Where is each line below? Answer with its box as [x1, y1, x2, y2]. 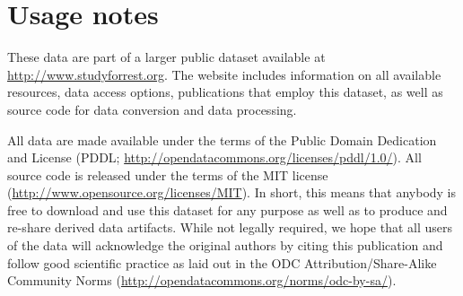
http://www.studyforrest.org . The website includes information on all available [7, 65, 441, 83]
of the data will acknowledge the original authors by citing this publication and [7, 236, 443, 255]
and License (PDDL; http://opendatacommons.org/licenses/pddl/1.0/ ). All [7, 148, 422, 167]
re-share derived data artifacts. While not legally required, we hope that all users [7, 218, 453, 237]
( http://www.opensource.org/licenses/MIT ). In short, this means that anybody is [7, 183, 457, 202]
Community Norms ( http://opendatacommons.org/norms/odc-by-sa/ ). [7, 271, 397, 290]
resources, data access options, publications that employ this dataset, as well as [7, 83, 443, 101]
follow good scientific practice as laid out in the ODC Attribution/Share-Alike [7, 253, 437, 272]
